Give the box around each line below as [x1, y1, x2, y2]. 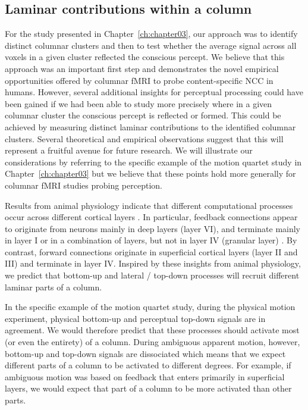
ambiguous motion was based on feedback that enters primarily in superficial [5, 370, 285, 383]
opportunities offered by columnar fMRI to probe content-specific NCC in [5, 74, 274, 86]
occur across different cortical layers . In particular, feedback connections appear [5, 211, 298, 223]
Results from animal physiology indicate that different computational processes [5, 199, 293, 211]
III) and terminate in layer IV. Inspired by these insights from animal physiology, [5, 257, 301, 270]
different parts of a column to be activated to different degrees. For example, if [5, 359, 291, 371]
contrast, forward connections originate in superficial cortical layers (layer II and [5, 245, 298, 258]
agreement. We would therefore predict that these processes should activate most [5, 324, 300, 336]
